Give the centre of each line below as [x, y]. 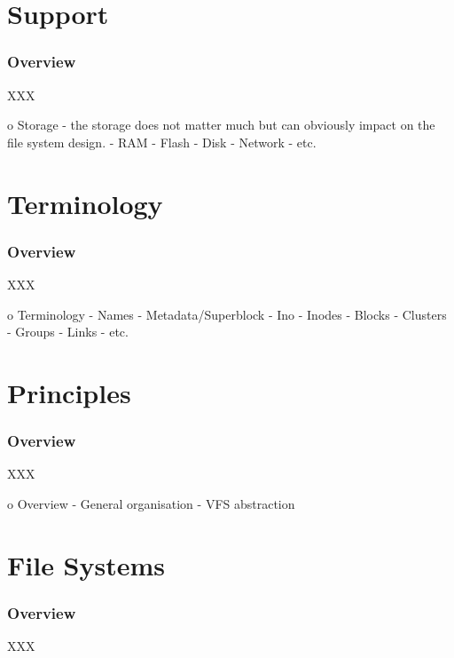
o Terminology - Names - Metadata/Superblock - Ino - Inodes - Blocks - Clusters [227, 314]
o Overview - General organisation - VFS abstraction [151, 503]
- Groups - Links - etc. [68, 332]
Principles [69, 392]
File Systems [86, 564]
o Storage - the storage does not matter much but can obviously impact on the [221, 125]
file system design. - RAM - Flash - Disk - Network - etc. [162, 142]
